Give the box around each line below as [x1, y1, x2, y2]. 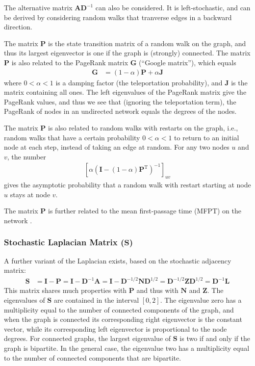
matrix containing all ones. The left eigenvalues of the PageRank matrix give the [4, 87, 247, 97]
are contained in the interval [53, 295, 139, 305]
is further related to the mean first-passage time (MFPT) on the [48, 206, 241, 216]
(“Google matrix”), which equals [139, 57, 236, 67]
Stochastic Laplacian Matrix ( [4, 236, 125, 248]
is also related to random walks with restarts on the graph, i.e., [48, 122, 238, 132]
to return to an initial [174, 132, 239, 142]
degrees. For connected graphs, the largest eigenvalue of [4, 333, 171, 343]
